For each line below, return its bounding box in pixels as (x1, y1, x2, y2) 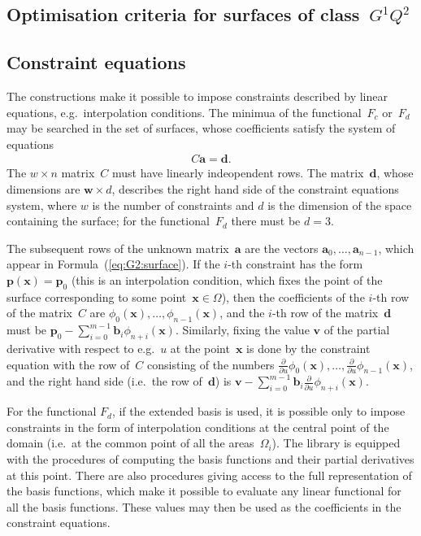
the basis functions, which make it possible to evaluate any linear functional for (7, 482, 401, 499)
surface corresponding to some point (7, 288, 187, 305)
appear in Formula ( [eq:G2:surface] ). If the (7, 255, 220, 272)
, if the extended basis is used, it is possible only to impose (111, 403, 406, 420)
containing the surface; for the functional (7, 212, 210, 229)
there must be (231, 212, 301, 229)
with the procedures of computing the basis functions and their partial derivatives (7, 450, 414, 467)
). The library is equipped (271, 434, 401, 451)
